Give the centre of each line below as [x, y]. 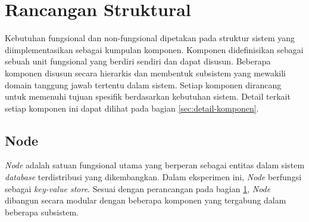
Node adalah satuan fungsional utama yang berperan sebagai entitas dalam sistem [155, 165]
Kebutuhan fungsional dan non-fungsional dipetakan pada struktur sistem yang [150, 38]
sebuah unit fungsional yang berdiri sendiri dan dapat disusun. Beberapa [138, 61]
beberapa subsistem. [42, 212]
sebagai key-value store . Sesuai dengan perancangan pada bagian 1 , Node [138, 188]
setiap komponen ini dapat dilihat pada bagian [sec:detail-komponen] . [132, 108]
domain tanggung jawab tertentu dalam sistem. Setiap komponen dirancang [143, 84]
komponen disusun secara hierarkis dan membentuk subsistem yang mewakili [145, 73]
